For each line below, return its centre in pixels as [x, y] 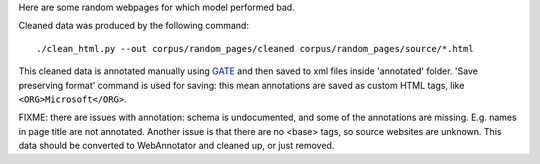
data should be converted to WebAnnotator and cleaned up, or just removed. [176, 146]
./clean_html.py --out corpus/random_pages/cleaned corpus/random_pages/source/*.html [255, 48]
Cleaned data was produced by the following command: [134, 26]
